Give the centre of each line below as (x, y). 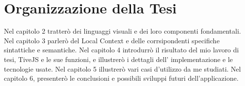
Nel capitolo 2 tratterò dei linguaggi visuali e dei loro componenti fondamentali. (122, 31)
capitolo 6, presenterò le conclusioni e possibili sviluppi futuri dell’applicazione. (121, 78)
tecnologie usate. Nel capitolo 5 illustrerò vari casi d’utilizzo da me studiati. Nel (122, 68)
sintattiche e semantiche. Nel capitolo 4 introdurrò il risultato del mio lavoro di (122, 50)
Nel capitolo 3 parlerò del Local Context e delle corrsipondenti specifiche (112, 40)
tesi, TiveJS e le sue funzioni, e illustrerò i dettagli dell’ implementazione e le (118, 59)
